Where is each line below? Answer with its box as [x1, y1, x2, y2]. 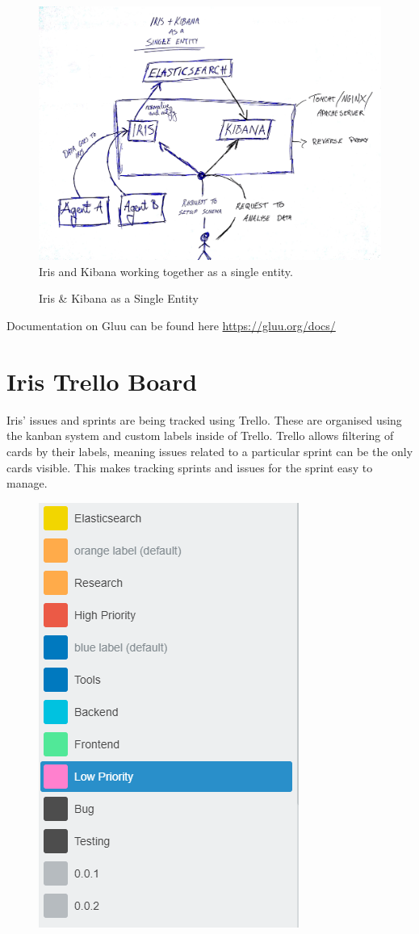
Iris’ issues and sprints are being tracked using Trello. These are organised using [6, 411, 402, 428]
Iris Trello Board [6, 364, 198, 397]
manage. [6, 475, 48, 492]
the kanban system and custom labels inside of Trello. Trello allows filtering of [6, 427, 394, 444]
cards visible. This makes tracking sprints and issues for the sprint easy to [6, 459, 373, 475]
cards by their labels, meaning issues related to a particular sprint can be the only [6, 442, 413, 459]
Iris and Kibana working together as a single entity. [39, 262, 293, 279]
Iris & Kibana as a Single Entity [39, 290, 199, 307]
